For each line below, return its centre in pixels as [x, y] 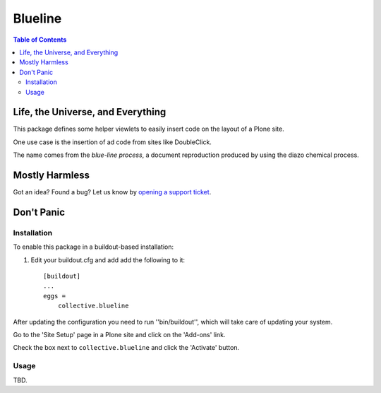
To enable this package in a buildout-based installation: [93, 247]
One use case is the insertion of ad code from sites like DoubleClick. [112, 142]
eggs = [55, 296]
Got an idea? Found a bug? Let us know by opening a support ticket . [112, 192]
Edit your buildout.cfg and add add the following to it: [108, 260]
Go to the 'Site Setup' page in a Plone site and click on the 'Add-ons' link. [119, 334]
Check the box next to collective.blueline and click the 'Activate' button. [126, 348]
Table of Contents [40, 40]
